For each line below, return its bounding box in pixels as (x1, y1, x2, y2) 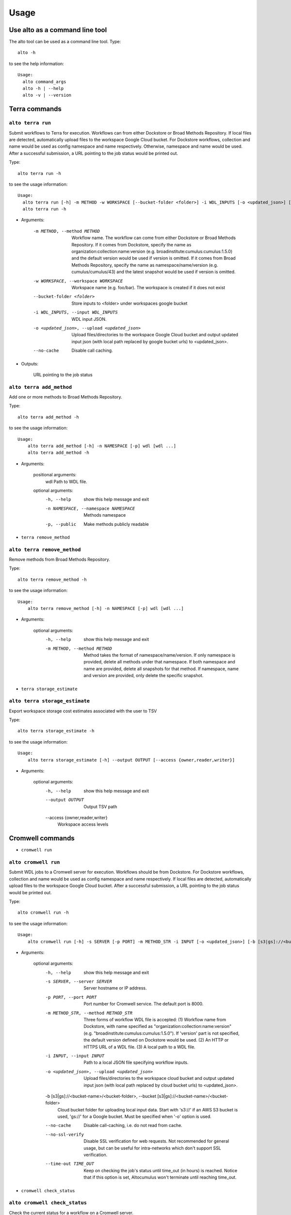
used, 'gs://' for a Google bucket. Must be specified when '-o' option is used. (57, 1113, 212, 1120)
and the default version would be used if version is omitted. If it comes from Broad (71, 255, 236, 261)
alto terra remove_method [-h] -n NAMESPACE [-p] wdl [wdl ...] (27, 606, 184, 611)
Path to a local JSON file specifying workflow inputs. (83, 1059, 189, 1065)
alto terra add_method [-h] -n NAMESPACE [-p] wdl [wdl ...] (27, 443, 177, 449)
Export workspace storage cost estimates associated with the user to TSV (9, 708, 157, 714)
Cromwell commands (9, 834, 75, 843)
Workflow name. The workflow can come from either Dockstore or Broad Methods (71, 235, 236, 241)
